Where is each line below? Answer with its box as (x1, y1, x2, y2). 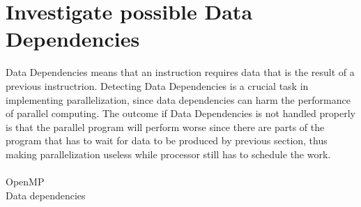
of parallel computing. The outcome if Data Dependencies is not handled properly (6, 106, 355, 121)
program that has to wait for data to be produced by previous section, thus (6, 133, 328, 148)
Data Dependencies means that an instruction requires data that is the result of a (6, 65, 355, 79)
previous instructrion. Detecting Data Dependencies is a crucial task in (6, 78, 309, 93)
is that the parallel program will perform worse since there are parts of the (6, 119, 325, 134)
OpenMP (6, 174, 45, 189)
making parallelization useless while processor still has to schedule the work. (6, 146, 331, 161)
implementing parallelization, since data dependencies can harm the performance (6, 92, 351, 107)
